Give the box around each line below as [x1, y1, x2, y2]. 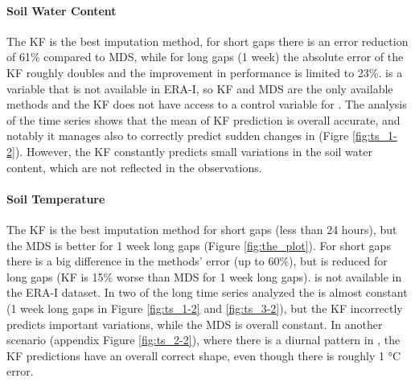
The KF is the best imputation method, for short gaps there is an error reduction [6, 32, 409, 49]
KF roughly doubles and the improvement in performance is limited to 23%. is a [6, 64, 403, 80]
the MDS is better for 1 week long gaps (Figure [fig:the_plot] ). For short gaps [6, 236, 391, 253]
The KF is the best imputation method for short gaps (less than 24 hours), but [6, 220, 397, 237]
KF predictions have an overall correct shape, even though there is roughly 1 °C [6, 347, 401, 364]
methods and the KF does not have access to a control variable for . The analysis [6, 96, 407, 113]
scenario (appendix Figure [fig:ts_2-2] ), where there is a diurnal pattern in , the [6, 331, 401, 348]
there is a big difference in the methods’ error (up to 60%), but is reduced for [6, 253, 388, 269]
